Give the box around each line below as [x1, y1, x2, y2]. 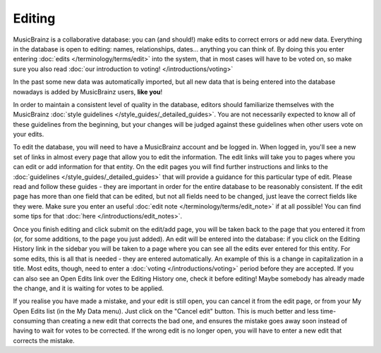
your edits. [13, 130, 44, 139]
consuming [13, 317, 46, 326]
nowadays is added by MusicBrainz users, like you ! [13, 87, 163, 96]
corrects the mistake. [13, 336, 75, 345]
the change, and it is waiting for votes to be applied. [13, 284, 164, 292]
